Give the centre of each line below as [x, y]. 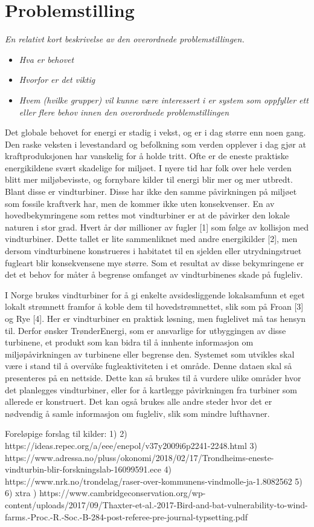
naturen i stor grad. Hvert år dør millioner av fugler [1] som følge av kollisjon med [157, 227]
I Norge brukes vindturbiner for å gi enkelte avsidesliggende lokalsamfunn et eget [155, 294]
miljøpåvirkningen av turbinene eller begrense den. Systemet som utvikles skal [150, 354]
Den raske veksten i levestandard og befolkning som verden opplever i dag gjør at [155, 144]
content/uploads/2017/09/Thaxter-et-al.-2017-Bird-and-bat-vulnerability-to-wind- [156, 504]
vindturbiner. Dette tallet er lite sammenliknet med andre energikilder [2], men [151, 239]
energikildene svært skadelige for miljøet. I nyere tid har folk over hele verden [148, 167]
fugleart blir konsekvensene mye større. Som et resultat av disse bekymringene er [155, 262]
